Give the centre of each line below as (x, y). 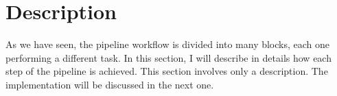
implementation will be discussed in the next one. (110, 84)
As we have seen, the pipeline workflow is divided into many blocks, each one (168, 44)
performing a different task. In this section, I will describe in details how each (168, 57)
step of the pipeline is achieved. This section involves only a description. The (167, 71)
